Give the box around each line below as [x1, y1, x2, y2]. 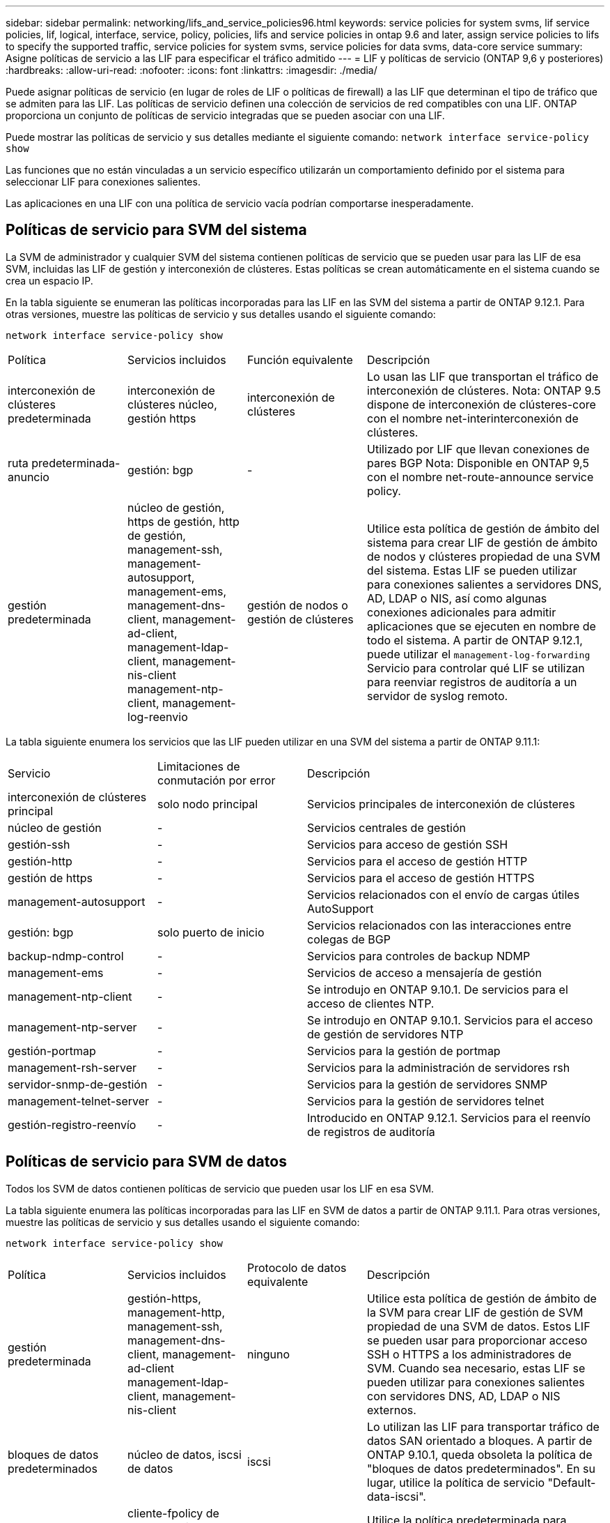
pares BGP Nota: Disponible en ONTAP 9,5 [367, 455, 589, 470]
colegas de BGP [307, 932, 391, 946]
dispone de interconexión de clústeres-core [367, 397, 596, 411]
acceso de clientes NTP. [307, 996, 435, 1010]
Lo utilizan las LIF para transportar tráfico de [367, 1419, 600, 1434]
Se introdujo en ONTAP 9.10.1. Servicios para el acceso [307, 1013, 593, 1027]
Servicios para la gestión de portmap [307, 1043, 501, 1058]
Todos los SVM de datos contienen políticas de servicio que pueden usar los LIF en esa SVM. [6, 1182, 435, 1195]
